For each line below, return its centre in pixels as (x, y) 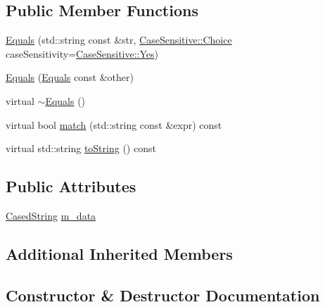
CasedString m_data (51, 215)
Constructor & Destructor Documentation (163, 295)
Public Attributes (71, 186)
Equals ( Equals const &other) (70, 77)
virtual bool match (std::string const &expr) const (114, 124)
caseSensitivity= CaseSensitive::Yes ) (82, 53)
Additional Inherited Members (119, 253)
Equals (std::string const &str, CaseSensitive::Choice (119, 40)
